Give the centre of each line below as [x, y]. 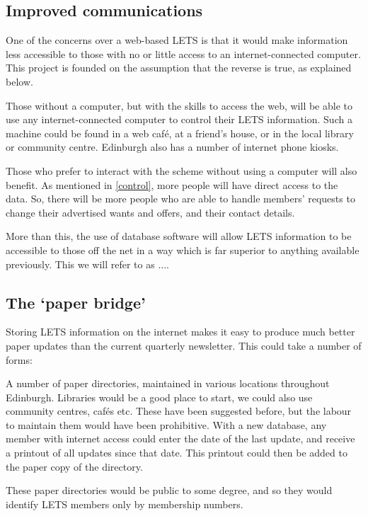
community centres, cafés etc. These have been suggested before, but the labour [179, 411]
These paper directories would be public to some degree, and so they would [169, 490]
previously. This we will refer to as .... [87, 264]
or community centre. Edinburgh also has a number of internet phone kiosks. [172, 147]
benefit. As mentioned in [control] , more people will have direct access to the [172, 184]
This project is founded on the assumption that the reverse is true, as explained [179, 68]
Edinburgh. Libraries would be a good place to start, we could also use [159, 397]
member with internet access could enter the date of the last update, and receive [180, 438]
